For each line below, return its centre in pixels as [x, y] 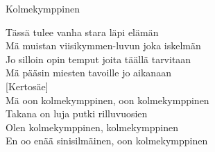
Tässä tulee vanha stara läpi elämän [82, 32]
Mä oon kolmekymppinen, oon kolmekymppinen [108, 100]
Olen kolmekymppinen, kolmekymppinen [92, 127]
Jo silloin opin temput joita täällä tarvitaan [98, 59]
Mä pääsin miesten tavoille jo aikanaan [88, 73]
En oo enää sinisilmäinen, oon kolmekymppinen [107, 141]
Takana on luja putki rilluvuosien [77, 113]
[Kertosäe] [27, 86]
